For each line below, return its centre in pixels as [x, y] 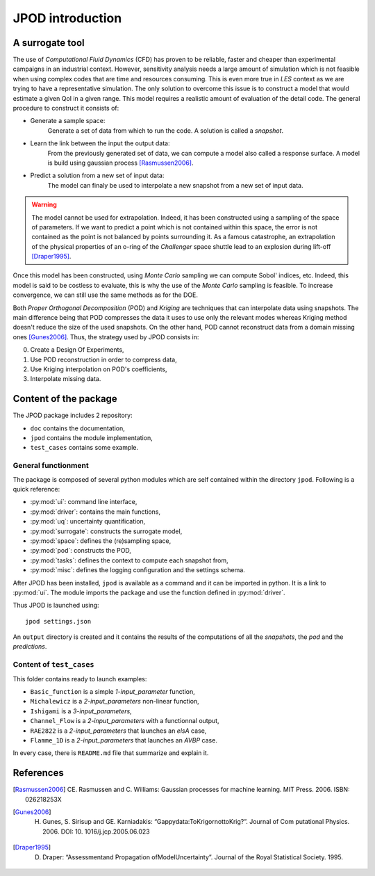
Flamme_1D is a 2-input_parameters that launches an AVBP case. [124, 740]
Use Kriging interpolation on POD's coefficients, [99, 369]
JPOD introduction [67, 18]
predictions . [30, 647]
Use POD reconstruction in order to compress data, [103, 359]
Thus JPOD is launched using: [56, 606]
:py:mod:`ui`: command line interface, [84, 502]
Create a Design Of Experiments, [77, 350]
